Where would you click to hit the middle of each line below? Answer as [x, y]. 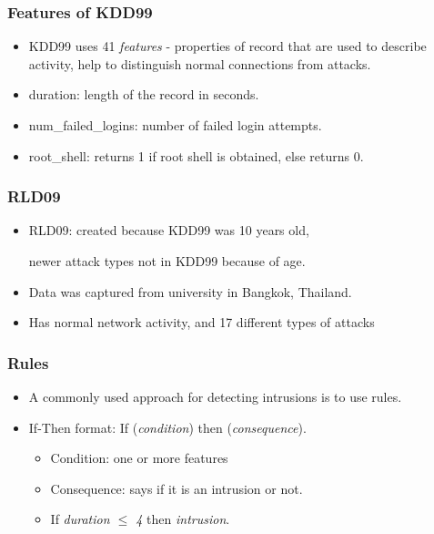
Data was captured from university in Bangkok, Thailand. [190, 291]
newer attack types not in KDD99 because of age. [167, 261]
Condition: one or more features [139, 458]
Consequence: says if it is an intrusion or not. [177, 488]
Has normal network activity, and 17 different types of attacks [202, 322]
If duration [80, 519]
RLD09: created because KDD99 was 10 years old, [169, 230]
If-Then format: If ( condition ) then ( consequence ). [167, 427]
